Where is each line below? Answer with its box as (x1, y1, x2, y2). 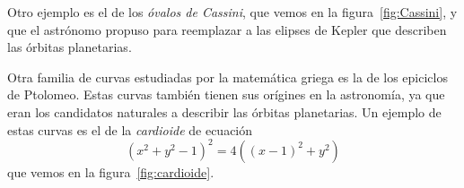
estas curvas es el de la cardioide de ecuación (7, 120, 253, 139)
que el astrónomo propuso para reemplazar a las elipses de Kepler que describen (7, 20, 447, 38)
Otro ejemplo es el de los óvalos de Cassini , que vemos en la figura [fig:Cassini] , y (7, 3, 458, 21)
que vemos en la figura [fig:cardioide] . (7, 162, 214, 181)
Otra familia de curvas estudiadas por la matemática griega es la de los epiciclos (7, 67, 448, 86)
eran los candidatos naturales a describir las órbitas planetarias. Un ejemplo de (7, 102, 442, 121)
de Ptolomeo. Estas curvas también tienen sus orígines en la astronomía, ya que (7, 85, 445, 104)
